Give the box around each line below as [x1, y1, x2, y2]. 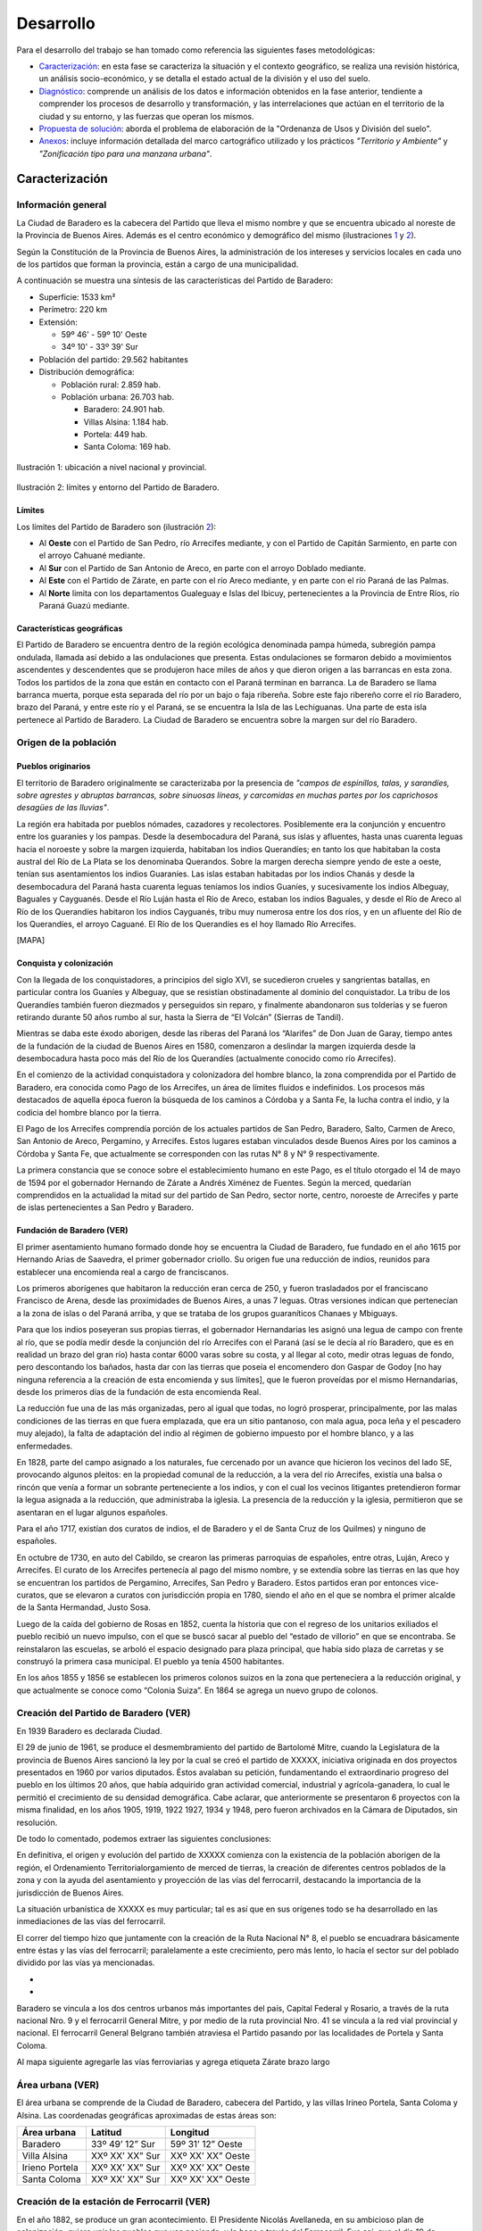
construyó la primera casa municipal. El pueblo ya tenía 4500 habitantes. [16, 1655, 285, 1666]
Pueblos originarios [16, 761, 91, 772]
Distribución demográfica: [38, 367, 135, 377]
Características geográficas [16, 623, 123, 634]
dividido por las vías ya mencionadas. [16, 1957, 155, 1968]
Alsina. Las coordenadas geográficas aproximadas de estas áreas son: [16, 2110, 277, 2120]
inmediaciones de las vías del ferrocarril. [16, 1916, 166, 1927]
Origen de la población [16, 736, 117, 749]
